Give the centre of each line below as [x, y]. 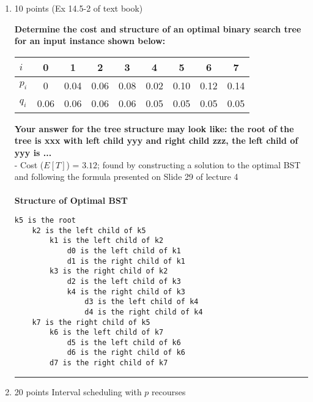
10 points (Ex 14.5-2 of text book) [79, 8]
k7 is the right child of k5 [91, 322]
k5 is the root [45, 220]
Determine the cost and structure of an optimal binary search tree [158, 28]
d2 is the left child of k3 [124, 281]
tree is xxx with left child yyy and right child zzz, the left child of [156, 140]
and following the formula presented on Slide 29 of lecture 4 [126, 177]
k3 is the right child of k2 [109, 271]
